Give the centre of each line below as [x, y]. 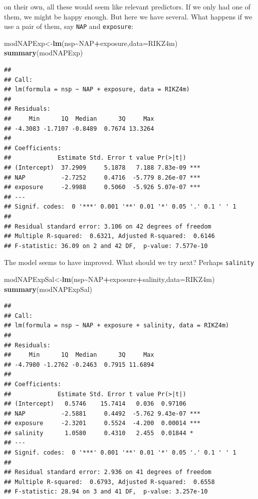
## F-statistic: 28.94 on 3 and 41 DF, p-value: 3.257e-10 [106, 492]
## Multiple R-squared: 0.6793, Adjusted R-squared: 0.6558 [110, 482]
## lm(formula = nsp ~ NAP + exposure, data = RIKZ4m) [97, 90]
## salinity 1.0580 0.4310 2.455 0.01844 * [99, 433]
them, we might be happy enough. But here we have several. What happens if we [128, 16]
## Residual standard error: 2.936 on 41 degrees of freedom [108, 472]
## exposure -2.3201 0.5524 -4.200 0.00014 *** [102, 423]
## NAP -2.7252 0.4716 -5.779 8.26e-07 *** [102, 177]
